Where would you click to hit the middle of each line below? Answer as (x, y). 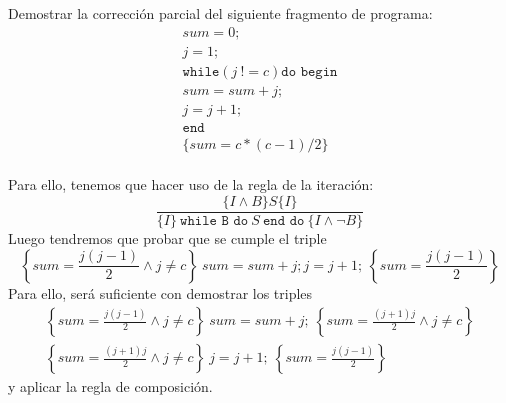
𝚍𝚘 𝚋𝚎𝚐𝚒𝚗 (309, 71)
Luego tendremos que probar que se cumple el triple (167, 238)
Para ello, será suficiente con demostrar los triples (160, 292)
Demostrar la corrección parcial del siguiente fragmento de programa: (220, 13)
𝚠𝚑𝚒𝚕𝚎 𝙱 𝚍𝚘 (214, 221)
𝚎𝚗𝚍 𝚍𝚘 (283, 221)
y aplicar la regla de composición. (110, 386)
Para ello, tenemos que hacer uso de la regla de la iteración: (191, 184)
